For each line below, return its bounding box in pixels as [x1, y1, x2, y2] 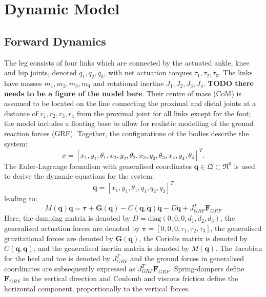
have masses [4, 77, 42, 88]
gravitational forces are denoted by [4, 232, 113, 243]
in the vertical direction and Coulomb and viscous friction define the [23, 273, 238, 284]
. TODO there [203, 77, 254, 88]
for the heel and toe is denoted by [4, 253, 111, 264]
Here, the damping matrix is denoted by [4, 213, 130, 223]
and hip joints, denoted [4, 67, 77, 78]
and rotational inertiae [93, 77, 164, 88]
